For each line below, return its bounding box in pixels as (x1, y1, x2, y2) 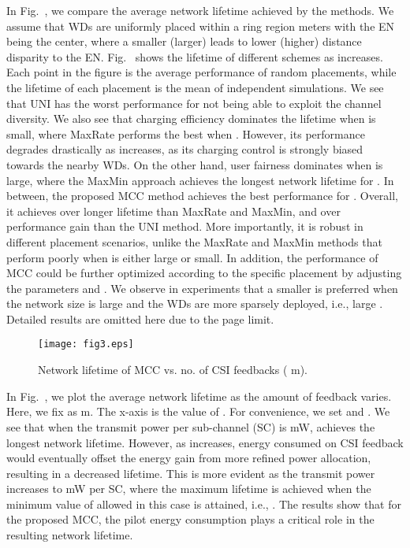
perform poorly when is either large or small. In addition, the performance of (6, 249, 378, 265)
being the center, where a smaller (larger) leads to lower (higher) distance (6, 33, 362, 50)
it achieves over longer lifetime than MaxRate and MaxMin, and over (6, 202, 341, 219)
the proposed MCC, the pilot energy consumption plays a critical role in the (6, 511, 375, 528)
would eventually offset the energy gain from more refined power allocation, (6, 450, 371, 466)
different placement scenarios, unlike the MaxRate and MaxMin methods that (6, 233, 382, 250)
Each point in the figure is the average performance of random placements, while (6, 64, 397, 80)
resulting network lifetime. (6, 527, 133, 543)
